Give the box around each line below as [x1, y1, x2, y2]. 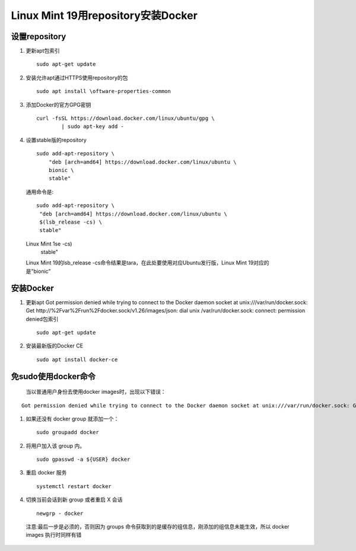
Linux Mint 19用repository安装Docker [11, 9, 198, 22]
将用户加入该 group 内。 [26, 442, 85, 449]
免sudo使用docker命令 [11, 371, 96, 381]
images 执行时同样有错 [26, 531, 82, 539]
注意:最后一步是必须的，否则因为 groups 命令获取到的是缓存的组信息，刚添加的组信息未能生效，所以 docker [26, 523, 290, 530]
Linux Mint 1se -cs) [26, 240, 72, 247]
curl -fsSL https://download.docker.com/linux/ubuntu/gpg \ [36, 115, 215, 122]
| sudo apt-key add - [61, 123, 125, 130]
